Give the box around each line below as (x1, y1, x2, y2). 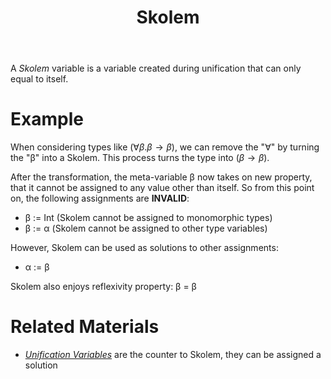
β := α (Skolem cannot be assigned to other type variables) (24, 222, 268, 235)
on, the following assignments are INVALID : (10, 192, 190, 205)
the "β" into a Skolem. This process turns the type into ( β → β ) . (10, 152, 270, 164)
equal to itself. (10, 73, 69, 85)
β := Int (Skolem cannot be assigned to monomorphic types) (24, 212, 273, 224)
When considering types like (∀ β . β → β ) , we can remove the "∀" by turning (10, 141, 320, 153)
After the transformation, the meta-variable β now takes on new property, (10, 171, 313, 183)
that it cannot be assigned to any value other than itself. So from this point (10, 182, 315, 194)
